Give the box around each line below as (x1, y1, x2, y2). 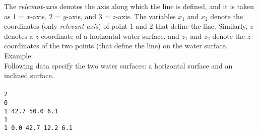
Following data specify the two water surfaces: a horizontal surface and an (4, 60, 233, 71)
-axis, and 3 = (66, 11, 110, 21)
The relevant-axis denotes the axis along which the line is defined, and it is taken (4, 1, 254, 11)
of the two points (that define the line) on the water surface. (41, 40, 228, 51)
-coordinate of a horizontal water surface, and (38, 30, 179, 41)
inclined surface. (4, 70, 54, 81)
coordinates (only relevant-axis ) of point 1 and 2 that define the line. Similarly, (4, 21, 248, 31)
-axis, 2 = (30, 11, 60, 21)
